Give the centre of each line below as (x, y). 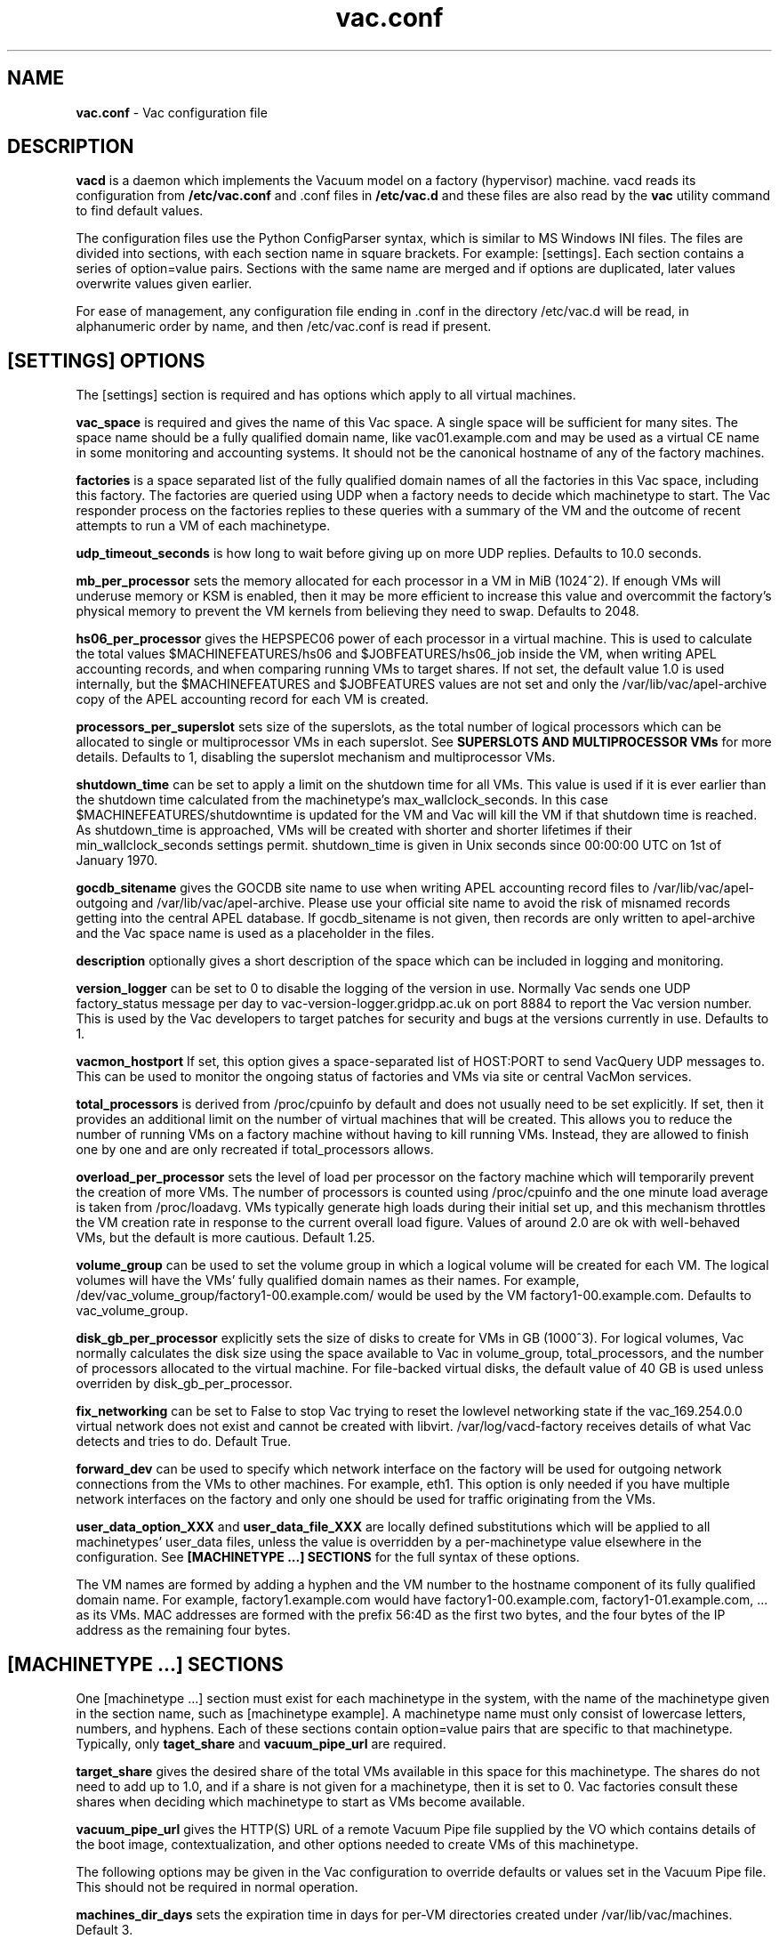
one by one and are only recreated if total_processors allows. (255, 1150)
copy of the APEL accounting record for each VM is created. (253, 699)
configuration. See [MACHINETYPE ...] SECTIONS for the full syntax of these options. (328, 1557)
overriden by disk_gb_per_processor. (184, 1384)
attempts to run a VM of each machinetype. (203, 526)
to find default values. (140, 211)
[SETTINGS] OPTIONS (106, 360)
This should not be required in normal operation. (217, 1887)
